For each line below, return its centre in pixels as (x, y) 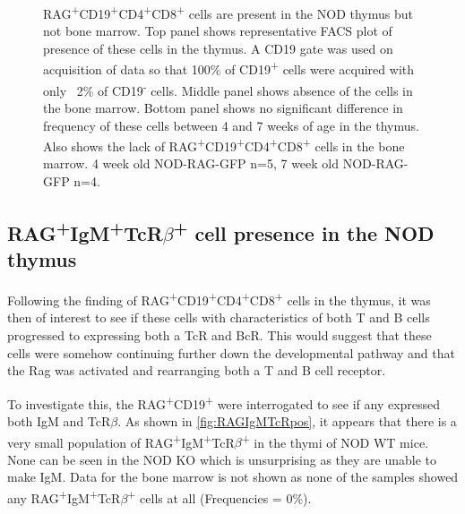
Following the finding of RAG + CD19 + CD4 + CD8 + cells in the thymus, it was (219, 299)
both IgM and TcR (59, 421)
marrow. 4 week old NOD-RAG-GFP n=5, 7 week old (191, 163)
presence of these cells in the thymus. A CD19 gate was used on (218, 48)
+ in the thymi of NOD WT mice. (335, 441)
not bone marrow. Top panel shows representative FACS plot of (218, 31)
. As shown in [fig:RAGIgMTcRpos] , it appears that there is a (287, 421)
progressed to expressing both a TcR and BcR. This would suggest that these (220, 335)
